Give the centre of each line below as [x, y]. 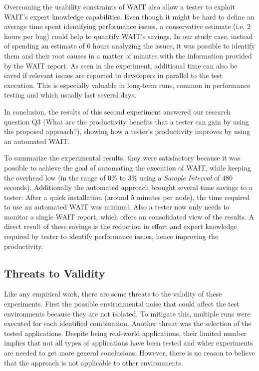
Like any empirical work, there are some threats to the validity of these [113, 294]
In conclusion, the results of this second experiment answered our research [117, 111]
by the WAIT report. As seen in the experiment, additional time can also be [121, 65]
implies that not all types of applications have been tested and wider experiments [129, 343]
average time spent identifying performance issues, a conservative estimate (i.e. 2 [128, 26]
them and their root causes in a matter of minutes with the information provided [128, 55]
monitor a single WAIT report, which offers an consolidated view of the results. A [129, 216]
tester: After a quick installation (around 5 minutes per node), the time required [127, 197]
